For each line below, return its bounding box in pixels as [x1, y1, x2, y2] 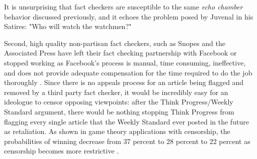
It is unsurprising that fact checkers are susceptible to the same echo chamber [4, 1, 243, 11]
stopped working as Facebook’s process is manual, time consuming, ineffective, [4, 57, 246, 67]
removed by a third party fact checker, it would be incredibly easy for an [4, 86, 228, 97]
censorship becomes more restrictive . [4, 145, 119, 156]
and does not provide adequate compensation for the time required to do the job [4, 67, 252, 77]
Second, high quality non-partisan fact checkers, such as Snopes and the [4, 37, 225, 48]
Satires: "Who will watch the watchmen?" [4, 21, 132, 31]
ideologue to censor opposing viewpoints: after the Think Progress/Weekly [4, 96, 233, 107]
